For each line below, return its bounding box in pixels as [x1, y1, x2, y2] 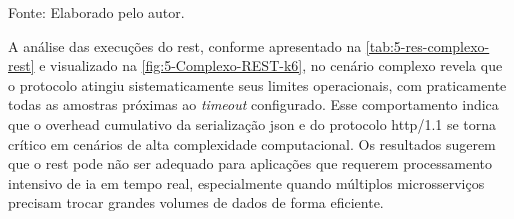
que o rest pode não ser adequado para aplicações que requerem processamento [8, 153, 492, 174]
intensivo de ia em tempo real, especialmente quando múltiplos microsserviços [8, 172, 485, 193]
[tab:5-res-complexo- [365, 35, 490, 56]
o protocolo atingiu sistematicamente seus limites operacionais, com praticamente [8, 74, 507, 95]
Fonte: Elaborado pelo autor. [8, 2, 185, 22]
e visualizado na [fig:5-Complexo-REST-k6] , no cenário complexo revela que [39, 55, 503, 76]
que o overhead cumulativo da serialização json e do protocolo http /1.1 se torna [8, 113, 497, 134]
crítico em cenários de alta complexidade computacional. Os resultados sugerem [8, 133, 496, 154]
